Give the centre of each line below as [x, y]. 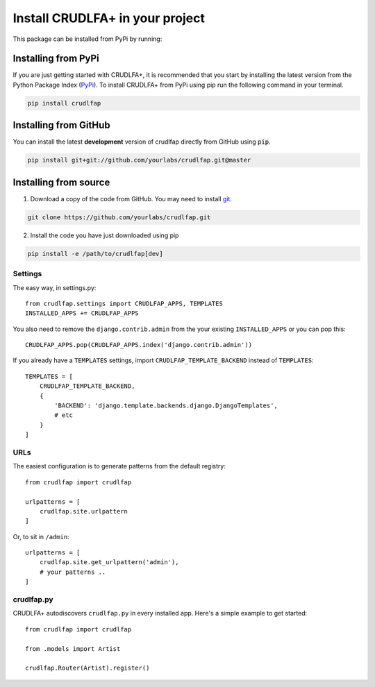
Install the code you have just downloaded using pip [105, 235]
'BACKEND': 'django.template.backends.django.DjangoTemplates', [166, 406]
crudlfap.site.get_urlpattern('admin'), [109, 562]
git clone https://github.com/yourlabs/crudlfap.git [119, 217]
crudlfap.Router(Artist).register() [87, 668]
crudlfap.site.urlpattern [84, 511]
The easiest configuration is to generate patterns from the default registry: [119, 466]
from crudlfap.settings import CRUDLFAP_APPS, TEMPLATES [124, 303]
